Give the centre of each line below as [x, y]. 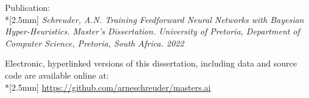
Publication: [28, 7]
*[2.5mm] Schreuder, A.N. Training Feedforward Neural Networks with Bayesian [154, 19]
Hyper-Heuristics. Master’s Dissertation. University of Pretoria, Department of [152, 31]
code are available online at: [57, 75]
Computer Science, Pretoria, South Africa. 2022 [95, 43]
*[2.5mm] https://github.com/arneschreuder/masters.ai [108, 87]
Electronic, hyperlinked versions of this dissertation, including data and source [151, 63]
